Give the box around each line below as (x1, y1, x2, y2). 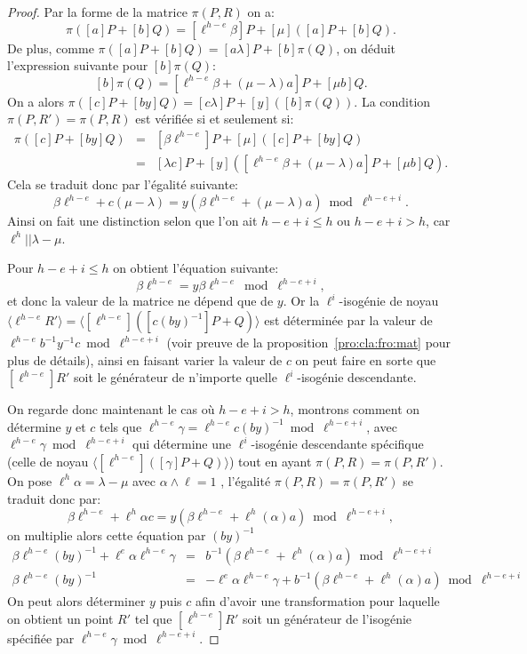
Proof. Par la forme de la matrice (7, 3, 188, 20)
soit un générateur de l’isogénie (243, 609, 412, 627)
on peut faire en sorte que (295, 350, 436, 369)
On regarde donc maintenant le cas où (7, 400, 215, 419)
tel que (134, 609, 172, 627)
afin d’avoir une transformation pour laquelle (195, 592, 440, 610)
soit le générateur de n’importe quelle (73, 368, 277, 387)
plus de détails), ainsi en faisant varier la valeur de (7, 350, 283, 369)
